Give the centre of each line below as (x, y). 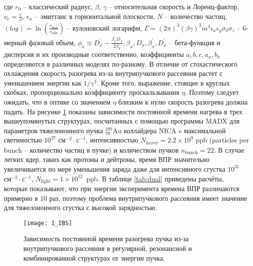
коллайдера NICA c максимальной (175, 130)
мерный (15, 42)
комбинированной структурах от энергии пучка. (94, 257)
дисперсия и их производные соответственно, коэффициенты (94, 54)
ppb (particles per (222, 140)
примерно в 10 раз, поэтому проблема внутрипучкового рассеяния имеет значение (126, 198)
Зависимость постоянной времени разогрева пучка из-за (106, 239)
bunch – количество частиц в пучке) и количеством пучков (91, 150)
